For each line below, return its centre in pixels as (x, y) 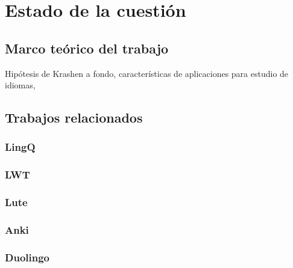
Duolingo (27, 257)
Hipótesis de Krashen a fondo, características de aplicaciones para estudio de (147, 73)
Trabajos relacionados (74, 117)
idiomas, (20, 85)
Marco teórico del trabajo (87, 48)
